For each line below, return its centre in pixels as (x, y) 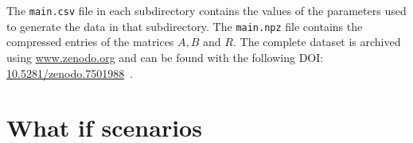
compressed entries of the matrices (90, 42)
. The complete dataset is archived (317, 42)
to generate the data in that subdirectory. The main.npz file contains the (185, 26)
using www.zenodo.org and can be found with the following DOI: (165, 57)
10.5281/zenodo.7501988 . (70, 73)
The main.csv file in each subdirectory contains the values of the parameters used (206, 10)
